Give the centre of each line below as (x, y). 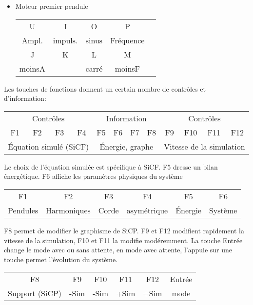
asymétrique (147, 210)
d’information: (25, 98)
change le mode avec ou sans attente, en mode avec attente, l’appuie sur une (118, 250)
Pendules (23, 210)
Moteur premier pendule (52, 6)
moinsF (127, 68)
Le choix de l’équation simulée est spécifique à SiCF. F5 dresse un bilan (111, 166)
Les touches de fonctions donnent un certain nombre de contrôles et (105, 88)
